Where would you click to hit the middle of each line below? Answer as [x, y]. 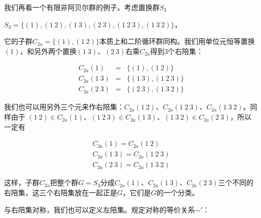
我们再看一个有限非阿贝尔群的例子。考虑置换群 [82, 7]
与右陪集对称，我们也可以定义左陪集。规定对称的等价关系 [99, 209]
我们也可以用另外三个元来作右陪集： [64, 107]
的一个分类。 [178, 192]
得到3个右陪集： [177, 51]
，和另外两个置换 [48, 51]
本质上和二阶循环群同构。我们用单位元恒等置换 [177, 41]
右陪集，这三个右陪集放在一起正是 [61, 192]
